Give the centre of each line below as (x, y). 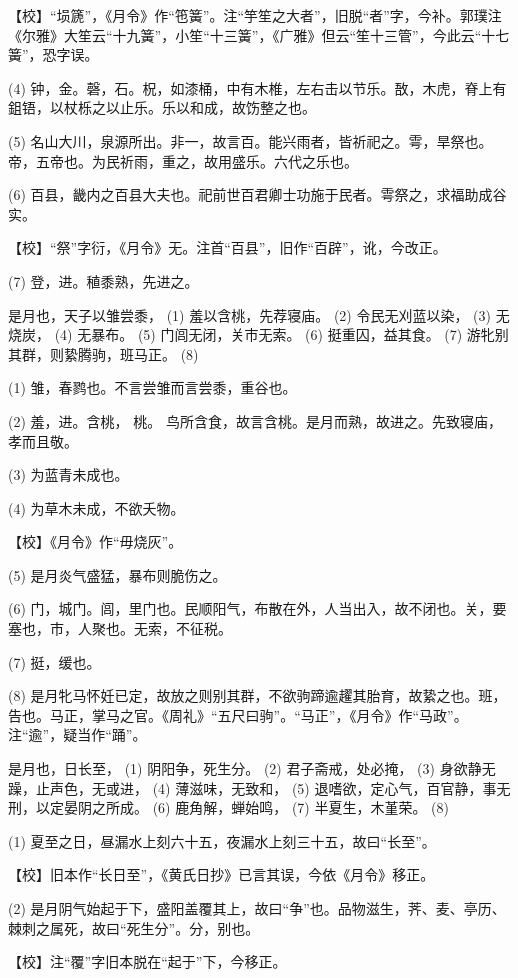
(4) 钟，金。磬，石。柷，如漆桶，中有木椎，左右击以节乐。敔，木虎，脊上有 (257, 87)
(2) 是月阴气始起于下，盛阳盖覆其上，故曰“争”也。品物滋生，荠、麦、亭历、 (257, 908)
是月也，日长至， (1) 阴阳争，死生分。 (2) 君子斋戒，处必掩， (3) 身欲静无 (252, 768)
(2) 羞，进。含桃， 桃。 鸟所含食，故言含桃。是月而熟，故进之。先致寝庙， (255, 420)
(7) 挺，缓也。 (54, 661)
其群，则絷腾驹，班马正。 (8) (103, 353)
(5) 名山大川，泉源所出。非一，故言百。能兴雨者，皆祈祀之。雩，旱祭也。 (250, 140)
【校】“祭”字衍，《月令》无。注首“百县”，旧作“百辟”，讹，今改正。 (227, 247)
